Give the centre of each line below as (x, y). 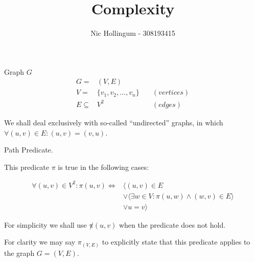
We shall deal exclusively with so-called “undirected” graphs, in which (114, 122)
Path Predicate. (29, 150)
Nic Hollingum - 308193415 (133, 33)
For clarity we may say (40, 242)
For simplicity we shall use (45, 224)
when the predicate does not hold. (172, 224)
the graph (19, 253)
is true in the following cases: (103, 167)
